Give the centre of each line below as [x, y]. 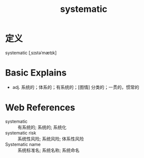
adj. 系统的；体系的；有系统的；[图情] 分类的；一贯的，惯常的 [76, 87]
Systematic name [23, 144]
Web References [40, 108]
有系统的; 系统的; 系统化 [42, 127]
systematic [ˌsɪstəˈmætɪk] [31, 53]
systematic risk [21, 133]
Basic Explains [36, 73]
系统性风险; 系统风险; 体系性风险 [51, 139]
